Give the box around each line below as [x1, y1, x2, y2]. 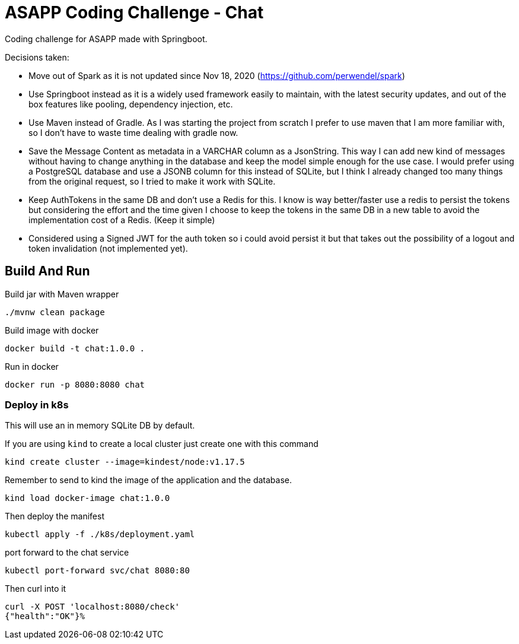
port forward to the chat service [5, 547, 129, 558]
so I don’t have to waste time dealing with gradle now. [28, 127, 238, 138]
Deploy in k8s [5, 398, 69, 411]
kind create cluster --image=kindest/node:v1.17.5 [5, 457, 245, 467]
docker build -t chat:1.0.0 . [5, 343, 145, 353]
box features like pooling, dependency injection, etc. [28, 99, 233, 109]
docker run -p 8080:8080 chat [5, 379, 145, 389]
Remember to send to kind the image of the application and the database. [5, 475, 292, 486]
